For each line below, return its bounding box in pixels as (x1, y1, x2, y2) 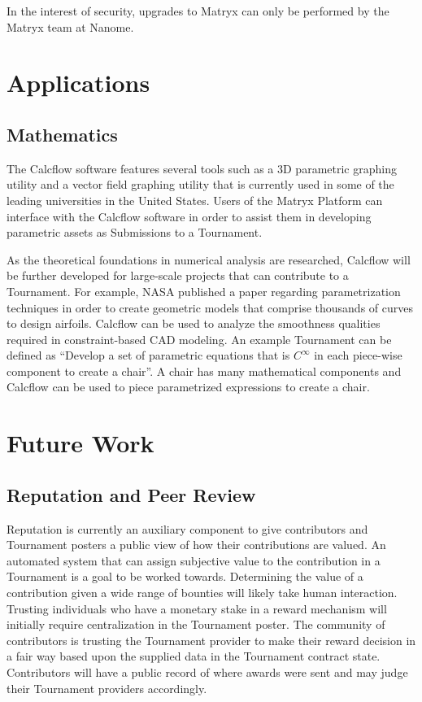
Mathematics (7, 121, 118, 146)
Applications (7, 66, 150, 99)
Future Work (7, 426, 154, 460)
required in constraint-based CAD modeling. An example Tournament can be (7, 330, 392, 347)
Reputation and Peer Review (7, 482, 256, 507)
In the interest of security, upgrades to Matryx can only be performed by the (7, 2, 389, 19)
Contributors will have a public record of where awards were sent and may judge (7, 664, 408, 680)
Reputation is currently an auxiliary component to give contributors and (7, 520, 368, 537)
